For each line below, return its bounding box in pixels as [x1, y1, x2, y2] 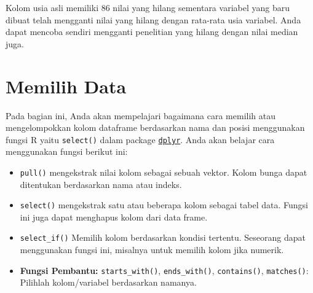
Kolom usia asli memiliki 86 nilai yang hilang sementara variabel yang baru [6, 1, 290, 14]
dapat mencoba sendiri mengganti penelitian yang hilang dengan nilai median [6, 25, 298, 38]
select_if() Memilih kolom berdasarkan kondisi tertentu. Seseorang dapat [20, 231, 306, 244]
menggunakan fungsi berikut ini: [6, 145, 128, 158]
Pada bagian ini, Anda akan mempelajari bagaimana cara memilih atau [6, 109, 275, 122]
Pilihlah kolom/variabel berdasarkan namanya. [20, 276, 197, 289]
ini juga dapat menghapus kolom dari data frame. [20, 210, 208, 223]
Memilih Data [6, 73, 127, 98]
